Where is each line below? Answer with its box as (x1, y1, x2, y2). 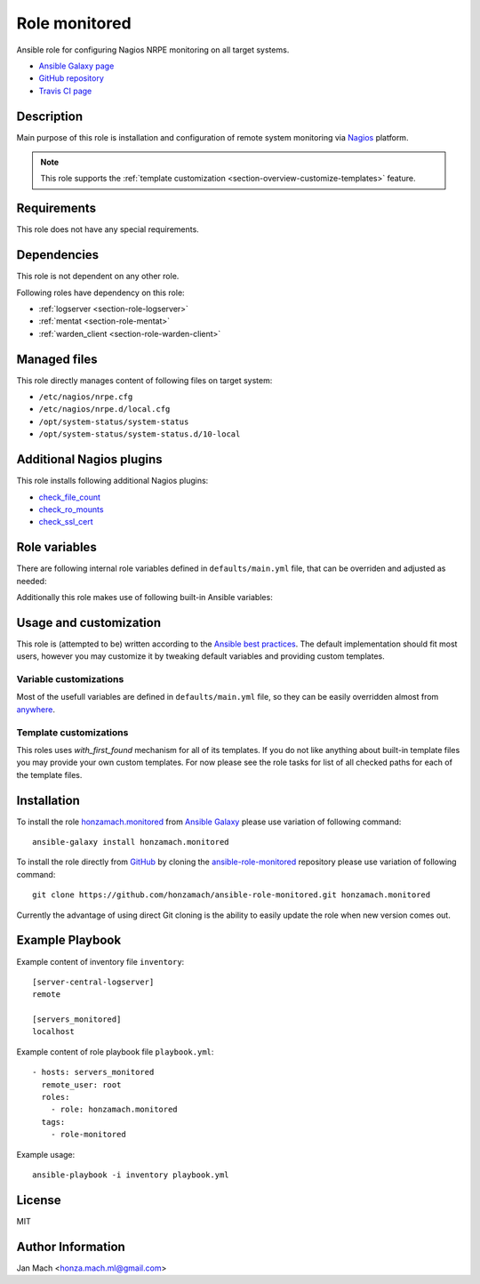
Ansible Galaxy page (38, 60, 115, 71)
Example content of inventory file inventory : (16, 956, 185, 967)
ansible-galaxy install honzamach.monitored (32, 837, 230, 847)
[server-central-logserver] (32, 976, 155, 987)
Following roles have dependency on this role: (16, 287, 186, 298)
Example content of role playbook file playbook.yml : (16, 1046, 214, 1057)
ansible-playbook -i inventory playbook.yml (32, 1170, 230, 1180)
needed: (16, 575, 47, 586)
